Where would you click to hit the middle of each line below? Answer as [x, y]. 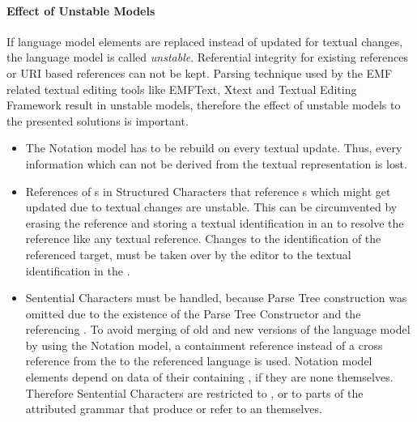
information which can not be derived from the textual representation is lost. [216, 163]
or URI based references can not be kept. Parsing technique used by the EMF [200, 72]
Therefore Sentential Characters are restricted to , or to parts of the [194, 392]
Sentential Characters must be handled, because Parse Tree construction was [216, 298]
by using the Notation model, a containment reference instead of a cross [204, 345]
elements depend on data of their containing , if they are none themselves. [209, 377]
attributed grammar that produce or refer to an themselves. [174, 409]
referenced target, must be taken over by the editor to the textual [188, 254]
